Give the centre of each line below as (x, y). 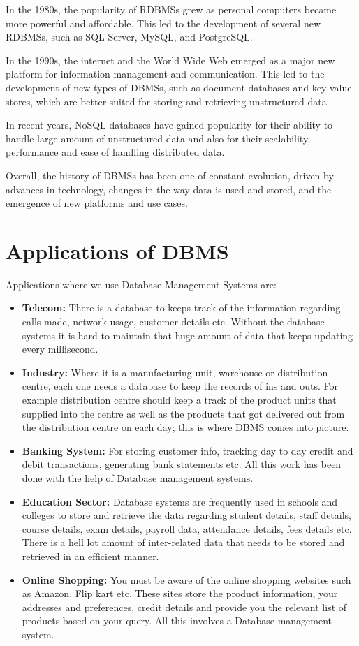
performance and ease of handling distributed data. (115, 152)
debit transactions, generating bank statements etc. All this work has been (182, 464)
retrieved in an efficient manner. (90, 556)
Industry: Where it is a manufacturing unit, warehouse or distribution (175, 372)
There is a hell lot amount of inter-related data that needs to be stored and (183, 542)
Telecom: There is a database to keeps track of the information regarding (181, 308)
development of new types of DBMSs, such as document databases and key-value (179, 87)
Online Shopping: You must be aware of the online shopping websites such (186, 579)
